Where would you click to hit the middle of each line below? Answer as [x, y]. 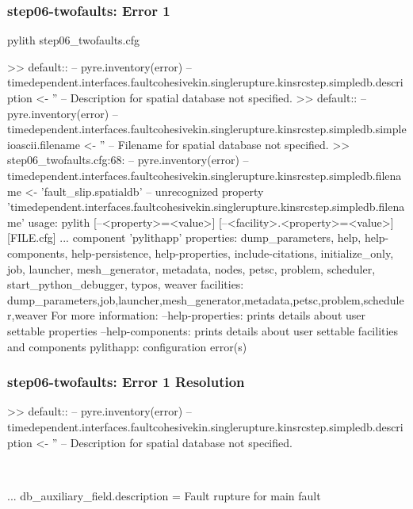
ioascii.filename [44, 144]
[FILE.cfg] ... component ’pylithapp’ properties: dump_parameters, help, [184, 237]
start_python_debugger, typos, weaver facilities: [126, 284]
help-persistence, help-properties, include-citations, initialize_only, [232, 253]
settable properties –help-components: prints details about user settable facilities [203, 330]
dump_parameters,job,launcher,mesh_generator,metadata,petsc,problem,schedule [206, 299]
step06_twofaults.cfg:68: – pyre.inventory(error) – [128, 160]
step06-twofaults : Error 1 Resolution [126, 382]
